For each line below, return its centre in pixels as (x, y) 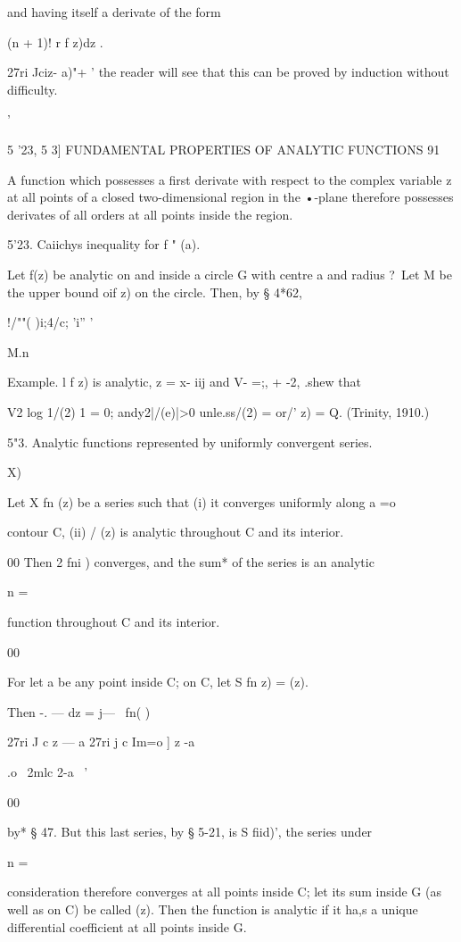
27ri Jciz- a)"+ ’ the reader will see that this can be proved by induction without (228, 72)
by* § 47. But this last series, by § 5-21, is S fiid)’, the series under (190, 832)
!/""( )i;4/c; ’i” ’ (50, 322)
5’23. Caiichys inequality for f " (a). (104, 244)
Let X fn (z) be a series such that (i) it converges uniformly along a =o (202, 501)
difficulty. (33, 89)
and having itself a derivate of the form (114, 12)
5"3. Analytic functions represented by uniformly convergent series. (190, 442)
